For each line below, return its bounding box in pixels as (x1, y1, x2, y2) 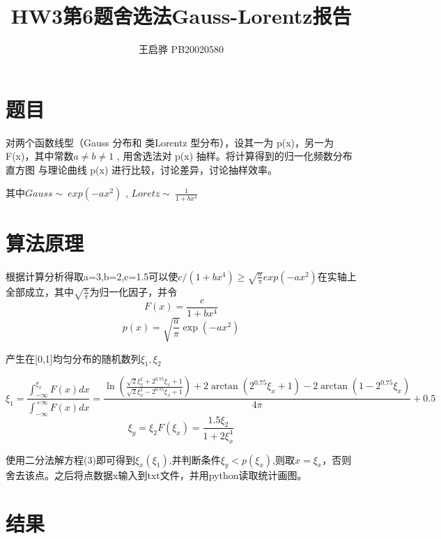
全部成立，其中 (6, 284, 74, 298)
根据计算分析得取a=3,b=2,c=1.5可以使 (6, 268, 178, 283)
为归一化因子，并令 (89, 284, 178, 298)
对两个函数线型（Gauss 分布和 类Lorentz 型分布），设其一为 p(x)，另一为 (6, 135, 334, 149)
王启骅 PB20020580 (138, 42, 224, 56)
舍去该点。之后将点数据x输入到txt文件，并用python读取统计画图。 (6, 468, 307, 483)
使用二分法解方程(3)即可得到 (6, 452, 135, 466)
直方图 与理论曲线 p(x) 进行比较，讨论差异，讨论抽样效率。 (6, 162, 278, 176)
